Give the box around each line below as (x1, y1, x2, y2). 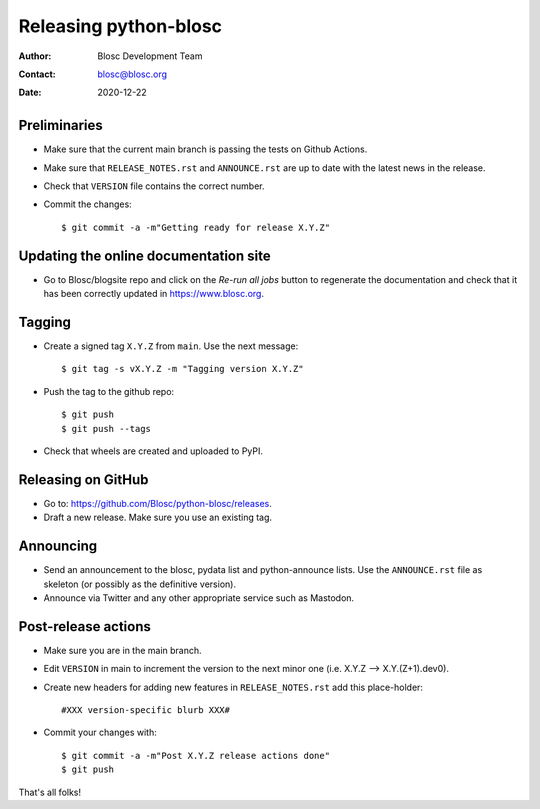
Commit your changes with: (43, 726, 157, 739)
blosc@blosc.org (97, 68, 168, 80)
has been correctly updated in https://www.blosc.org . (43, 288, 265, 300)
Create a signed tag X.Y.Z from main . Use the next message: (43, 340, 299, 352)
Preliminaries (18, 117, 104, 134)
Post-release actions (18, 618, 152, 635)
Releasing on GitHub (18, 471, 149, 488)
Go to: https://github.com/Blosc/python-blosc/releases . (43, 497, 272, 509)
